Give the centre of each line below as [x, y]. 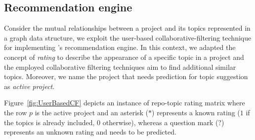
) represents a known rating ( [196, 112]
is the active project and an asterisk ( [92, 112]
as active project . [29, 86]
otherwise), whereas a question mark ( [160, 122]
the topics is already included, [49, 122]
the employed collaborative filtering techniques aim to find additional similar [120, 67]
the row [16, 112]
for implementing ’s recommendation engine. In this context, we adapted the [120, 47]
